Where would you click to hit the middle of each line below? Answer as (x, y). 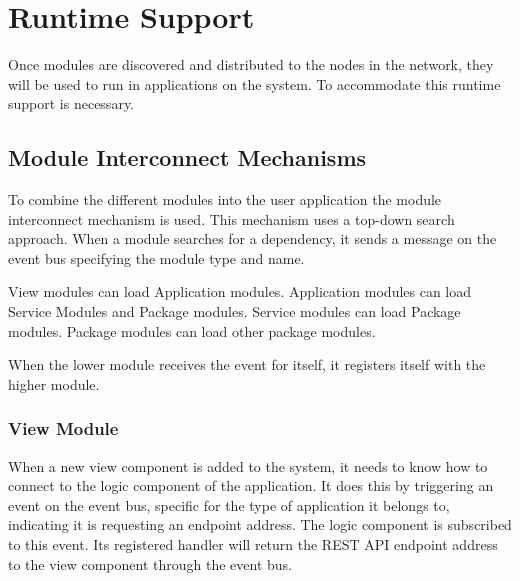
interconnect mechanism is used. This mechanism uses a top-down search (231, 218)
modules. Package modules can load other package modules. (192, 330)
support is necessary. (71, 103)
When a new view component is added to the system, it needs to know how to (248, 465)
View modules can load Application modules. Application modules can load (240, 291)
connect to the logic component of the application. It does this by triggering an (251, 485)
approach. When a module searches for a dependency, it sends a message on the (252, 238)
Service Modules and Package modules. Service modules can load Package (234, 311)
